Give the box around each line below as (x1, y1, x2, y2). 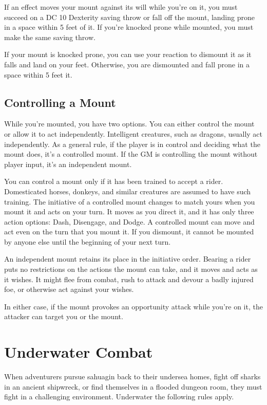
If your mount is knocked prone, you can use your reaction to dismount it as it (4, 49, 252, 60)
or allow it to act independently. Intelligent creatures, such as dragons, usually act (4, 128, 262, 139)
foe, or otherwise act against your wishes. (4, 284, 134, 294)
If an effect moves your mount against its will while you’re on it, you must (4, 2, 238, 12)
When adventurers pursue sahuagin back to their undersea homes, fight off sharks (4, 371, 261, 382)
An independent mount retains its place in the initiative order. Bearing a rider (4, 253, 251, 264)
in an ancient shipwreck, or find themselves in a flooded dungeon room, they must (4, 381, 262, 392)
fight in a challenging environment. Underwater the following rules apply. (4, 391, 234, 402)
